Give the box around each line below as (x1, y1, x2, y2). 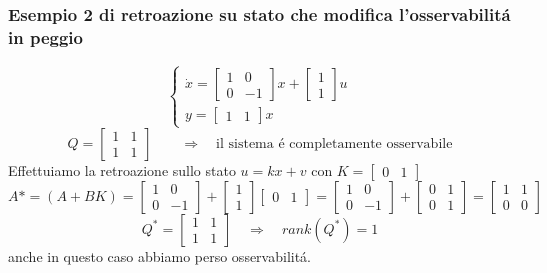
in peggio (8, 24, 83, 49)
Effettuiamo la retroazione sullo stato (8, 159, 236, 180)
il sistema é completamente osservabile (216, 136, 453, 151)
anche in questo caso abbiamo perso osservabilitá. (8, 245, 312, 266)
